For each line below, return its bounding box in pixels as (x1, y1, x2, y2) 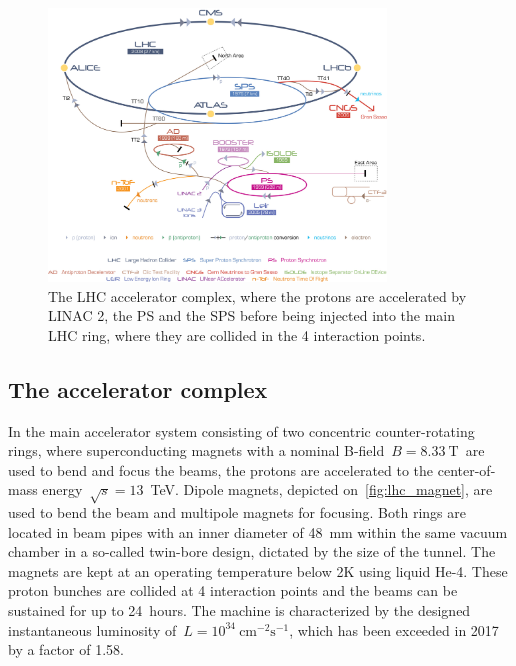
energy (42, 479, 83, 500)
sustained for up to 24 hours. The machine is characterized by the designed (8, 600, 471, 621)
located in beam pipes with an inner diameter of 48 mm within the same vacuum (8, 521, 508, 542)
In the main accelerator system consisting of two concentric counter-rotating (8, 420, 475, 441)
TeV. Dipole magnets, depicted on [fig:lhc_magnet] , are (150, 479, 493, 500)
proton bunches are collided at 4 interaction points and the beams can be (8, 580, 458, 601)
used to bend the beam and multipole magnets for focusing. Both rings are (8, 502, 466, 523)
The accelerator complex (8, 373, 268, 404)
